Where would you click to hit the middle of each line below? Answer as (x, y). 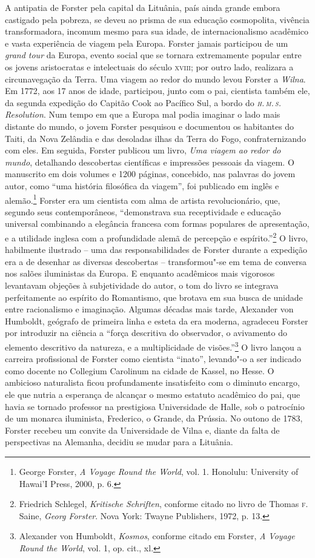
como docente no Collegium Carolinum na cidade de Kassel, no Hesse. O (140, 370)
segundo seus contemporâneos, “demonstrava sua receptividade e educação (143, 211)
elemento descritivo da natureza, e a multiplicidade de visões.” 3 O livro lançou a (153, 346)
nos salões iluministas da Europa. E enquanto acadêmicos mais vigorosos (140, 273)
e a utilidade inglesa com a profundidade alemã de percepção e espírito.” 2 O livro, (157, 237)
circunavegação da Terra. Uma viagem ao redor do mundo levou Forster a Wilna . (155, 79)
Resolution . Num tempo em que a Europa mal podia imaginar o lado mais (143, 114)
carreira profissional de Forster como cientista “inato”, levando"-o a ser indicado (153, 359)
